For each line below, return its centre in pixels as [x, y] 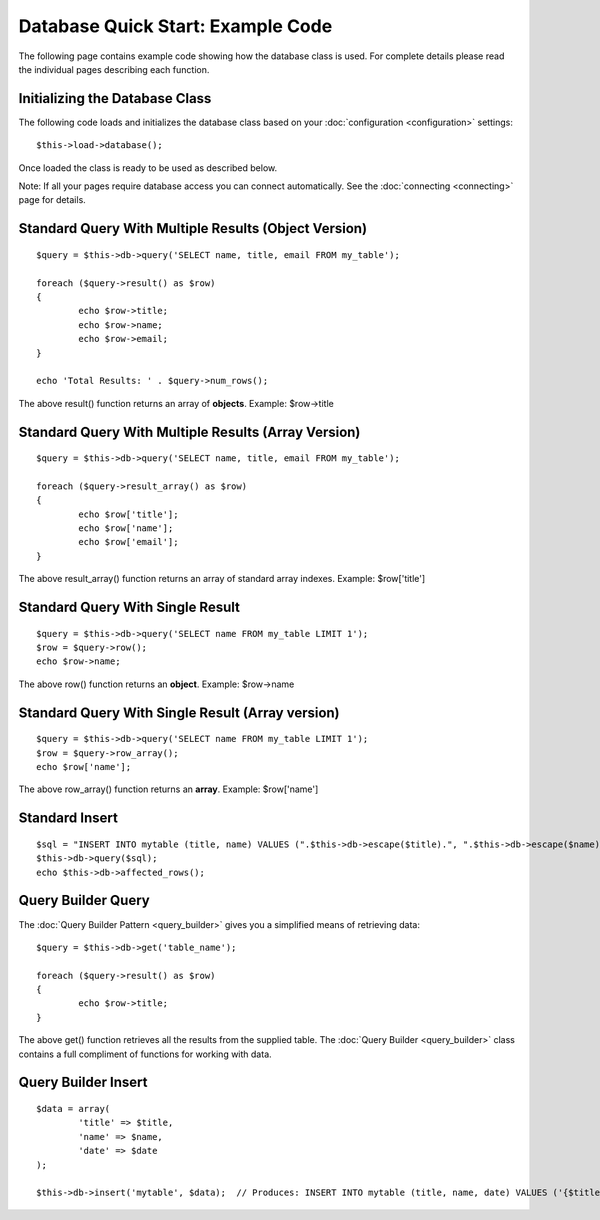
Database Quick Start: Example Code [175, 26]
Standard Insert [68, 818]
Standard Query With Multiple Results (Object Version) [193, 228]
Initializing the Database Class [115, 98]
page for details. [52, 200]
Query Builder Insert [83, 1082]
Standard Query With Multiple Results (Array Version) [189, 431]
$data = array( [73, 1109]
